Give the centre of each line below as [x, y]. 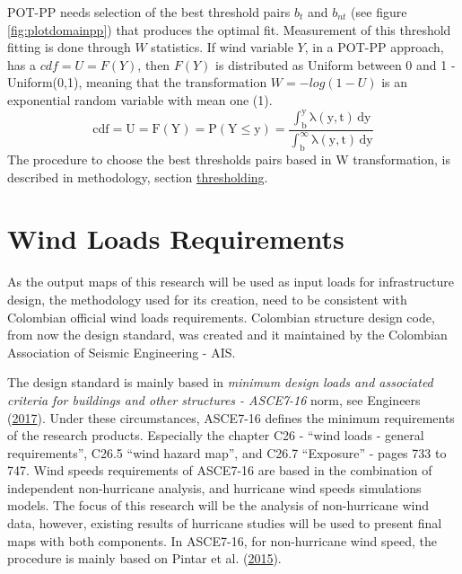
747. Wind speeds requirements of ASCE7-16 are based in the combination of [220, 470]
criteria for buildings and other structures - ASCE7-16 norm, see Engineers [214, 399]
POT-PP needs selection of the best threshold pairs [149, 12]
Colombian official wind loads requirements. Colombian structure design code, [221, 317]
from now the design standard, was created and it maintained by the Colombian [227, 335]
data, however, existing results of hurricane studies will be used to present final [225, 523]
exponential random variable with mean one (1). [140, 99]
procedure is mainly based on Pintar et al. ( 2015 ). [144, 558]
